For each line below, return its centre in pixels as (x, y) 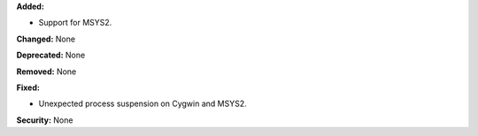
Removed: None (46, 72)
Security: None (45, 120)
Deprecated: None (51, 55)
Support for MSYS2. (75, 23)
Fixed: (28, 87)
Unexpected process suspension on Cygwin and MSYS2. (143, 104)
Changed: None (46, 39)
